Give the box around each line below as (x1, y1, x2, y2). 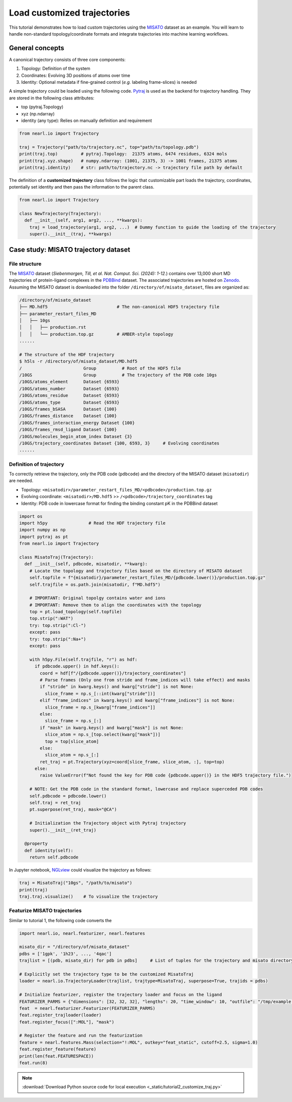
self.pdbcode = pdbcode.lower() (29, 793, 107, 799)
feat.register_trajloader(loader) (19, 1012, 102, 1018)
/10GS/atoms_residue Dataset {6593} (19, 393, 120, 398)
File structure (9, 260, 41, 267)
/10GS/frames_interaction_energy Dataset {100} (19, 420, 135, 425)
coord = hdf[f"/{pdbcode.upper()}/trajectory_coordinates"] (39, 670, 186, 676)
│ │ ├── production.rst (19, 325, 86, 330)
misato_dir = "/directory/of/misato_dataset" (19, 944, 130, 950)
